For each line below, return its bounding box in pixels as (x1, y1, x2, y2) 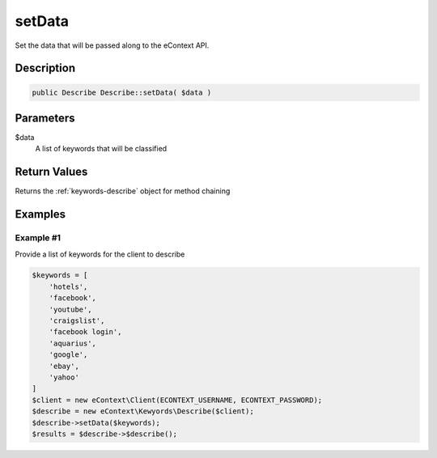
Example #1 (15, 232, 61, 244)
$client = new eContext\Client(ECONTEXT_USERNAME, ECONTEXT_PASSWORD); (32, 395, 323, 405)
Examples (15, 207, 66, 222)
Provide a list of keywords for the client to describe (15, 249, 185, 259)
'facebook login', (49, 328, 122, 337)
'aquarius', (49, 338, 97, 348)
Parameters (15, 111, 75, 125)
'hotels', (49, 282, 88, 291)
